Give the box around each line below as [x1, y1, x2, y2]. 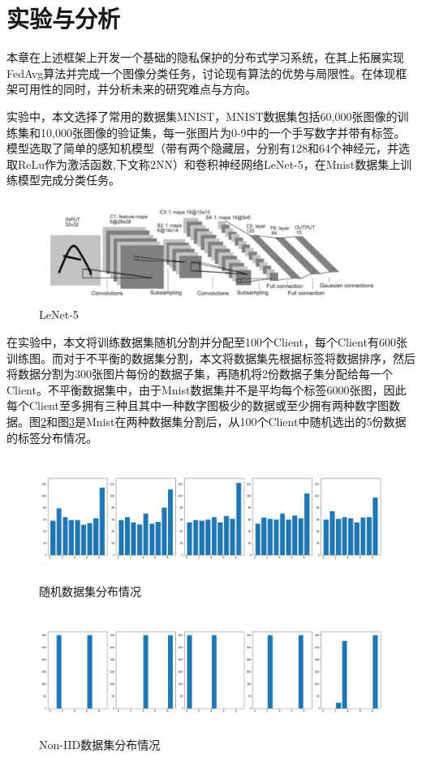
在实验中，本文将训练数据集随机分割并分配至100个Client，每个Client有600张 [6, 334, 407, 350]
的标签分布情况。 [6, 429, 97, 446]
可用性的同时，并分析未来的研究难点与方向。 [17, 80, 256, 97]
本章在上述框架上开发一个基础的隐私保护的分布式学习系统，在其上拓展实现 [6, 49, 404, 66]
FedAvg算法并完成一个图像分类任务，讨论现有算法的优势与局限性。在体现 [6, 64, 396, 81]
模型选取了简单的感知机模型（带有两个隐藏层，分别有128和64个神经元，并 [6, 140, 398, 157]
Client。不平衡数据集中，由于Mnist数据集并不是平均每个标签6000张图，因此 [6, 381, 407, 398]
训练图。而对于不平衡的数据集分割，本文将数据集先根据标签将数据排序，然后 [6, 349, 416, 366]
